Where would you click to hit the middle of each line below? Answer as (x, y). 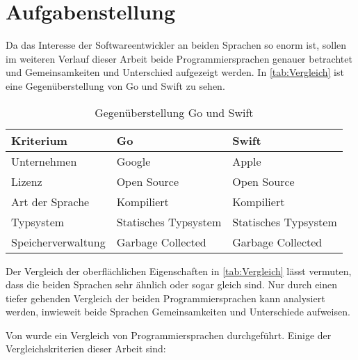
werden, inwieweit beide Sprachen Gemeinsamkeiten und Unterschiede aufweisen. (178, 312)
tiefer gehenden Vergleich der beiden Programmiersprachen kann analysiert (165, 298)
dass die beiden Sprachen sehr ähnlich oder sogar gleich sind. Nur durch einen (172, 284)
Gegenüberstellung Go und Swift (174, 112)
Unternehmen (44, 161)
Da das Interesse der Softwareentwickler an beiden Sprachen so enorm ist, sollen (176, 45)
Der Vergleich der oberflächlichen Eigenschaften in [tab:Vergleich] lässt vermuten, (179, 271)
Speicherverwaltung (58, 242)
